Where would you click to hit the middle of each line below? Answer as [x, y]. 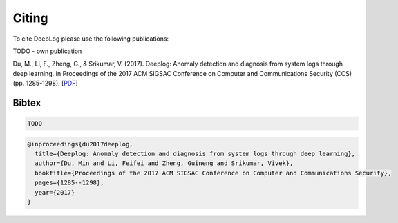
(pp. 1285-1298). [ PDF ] [46, 84]
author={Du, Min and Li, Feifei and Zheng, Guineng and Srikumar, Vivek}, [164, 163]
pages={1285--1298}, [69, 183]
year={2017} [55, 192]
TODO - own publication [47, 51]
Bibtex [27, 103]
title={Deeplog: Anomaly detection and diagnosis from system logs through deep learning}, [195, 154]
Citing [30, 18]
